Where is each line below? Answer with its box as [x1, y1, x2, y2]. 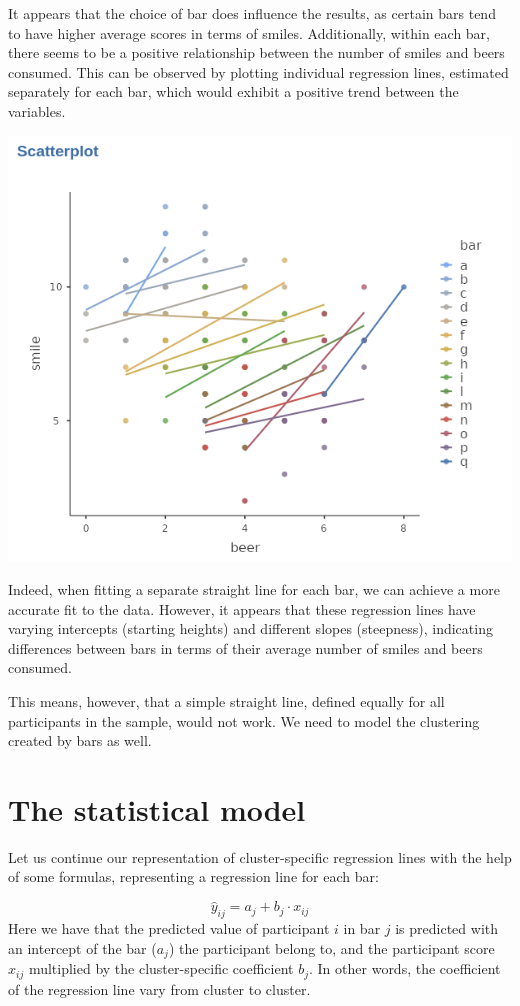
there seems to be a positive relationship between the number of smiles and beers [8, 42, 505, 63]
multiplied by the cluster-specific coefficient [28, 958, 294, 979]
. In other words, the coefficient [309, 958, 501, 979]
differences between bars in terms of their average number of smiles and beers [8, 637, 483, 658]
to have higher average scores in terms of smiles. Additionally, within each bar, [8, 22, 491, 43]
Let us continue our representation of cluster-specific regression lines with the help [8, 846, 512, 867]
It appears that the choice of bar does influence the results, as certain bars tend [8, 3, 496, 23]
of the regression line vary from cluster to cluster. [8, 978, 311, 999]
